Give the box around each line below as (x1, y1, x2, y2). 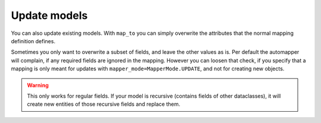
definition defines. (11, 37, 56, 44)
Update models (11, 9, 88, 22)
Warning (27, 82, 49, 89)
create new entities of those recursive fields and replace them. (27, 101, 181, 108)
